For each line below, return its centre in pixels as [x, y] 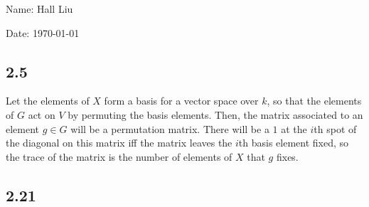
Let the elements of [48, 101]
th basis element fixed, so [294, 143]
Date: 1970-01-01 [43, 32]
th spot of [335, 128]
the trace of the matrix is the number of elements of [119, 156]
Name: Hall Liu [39, 9]
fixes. [287, 156]
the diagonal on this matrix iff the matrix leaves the [119, 143]
